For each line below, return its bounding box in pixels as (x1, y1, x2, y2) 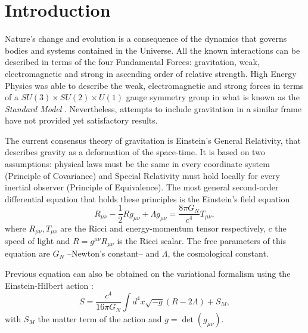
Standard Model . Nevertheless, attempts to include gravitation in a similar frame (5, 102, 301, 115)
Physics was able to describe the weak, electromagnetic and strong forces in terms (5, 79, 304, 91)
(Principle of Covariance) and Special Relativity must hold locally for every (5, 169, 280, 181)
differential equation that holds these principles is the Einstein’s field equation (5, 192, 290, 205)
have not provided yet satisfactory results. (5, 114, 158, 127)
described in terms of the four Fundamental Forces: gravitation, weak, (5, 55, 260, 68)
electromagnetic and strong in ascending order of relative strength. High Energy (5, 67, 297, 79)
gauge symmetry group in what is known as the (126, 91, 300, 103)
